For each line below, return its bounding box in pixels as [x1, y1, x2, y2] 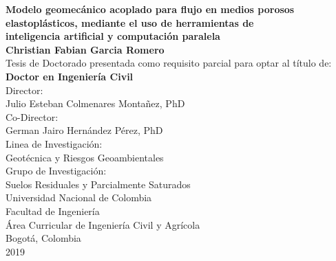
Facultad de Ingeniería [6, 203, 100, 218]
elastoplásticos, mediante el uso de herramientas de [6, 15, 254, 30]
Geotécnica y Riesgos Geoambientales [6, 150, 164, 164]
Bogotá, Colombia [6, 231, 81, 245]
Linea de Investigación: [6, 136, 103, 150]
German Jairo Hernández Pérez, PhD [6, 123, 163, 137]
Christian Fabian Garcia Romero [6, 42, 165, 56]
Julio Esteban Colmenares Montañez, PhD [6, 96, 185, 111]
